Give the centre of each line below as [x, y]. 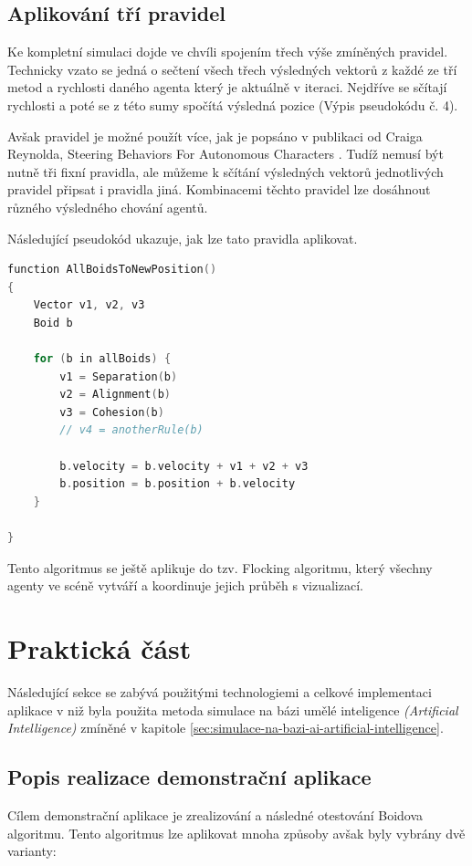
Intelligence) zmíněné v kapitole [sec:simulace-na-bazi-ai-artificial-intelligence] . [226, 728]
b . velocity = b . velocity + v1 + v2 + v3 [184, 466]
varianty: [32, 851]
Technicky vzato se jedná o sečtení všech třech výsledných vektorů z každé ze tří [232, 69]
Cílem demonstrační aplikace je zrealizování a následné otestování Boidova [215, 814]
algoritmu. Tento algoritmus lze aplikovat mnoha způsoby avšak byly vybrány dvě [236, 833]
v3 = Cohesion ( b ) [112, 412]
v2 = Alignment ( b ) [115, 395]
